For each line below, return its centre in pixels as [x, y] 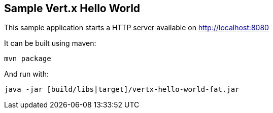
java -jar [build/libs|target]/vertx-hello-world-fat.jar [122, 90]
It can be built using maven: [50, 43]
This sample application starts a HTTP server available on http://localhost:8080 [136, 28]
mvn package [28, 59]
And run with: [26, 74]
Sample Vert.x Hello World [72, 8]
